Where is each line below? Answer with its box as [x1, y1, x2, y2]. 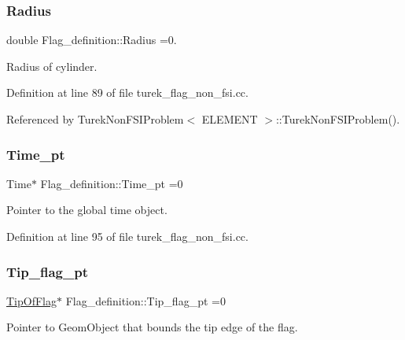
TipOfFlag [6, 292, 57, 309]
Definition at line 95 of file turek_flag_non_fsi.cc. [6, 228, 249, 244]
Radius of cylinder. [6, 57, 98, 74]
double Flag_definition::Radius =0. [6, 31, 177, 48]
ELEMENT [201, 111, 258, 127]
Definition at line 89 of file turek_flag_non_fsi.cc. [6, 84, 249, 101]
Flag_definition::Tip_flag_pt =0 [65, 292, 226, 309]
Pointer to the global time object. [6, 201, 168, 218]
